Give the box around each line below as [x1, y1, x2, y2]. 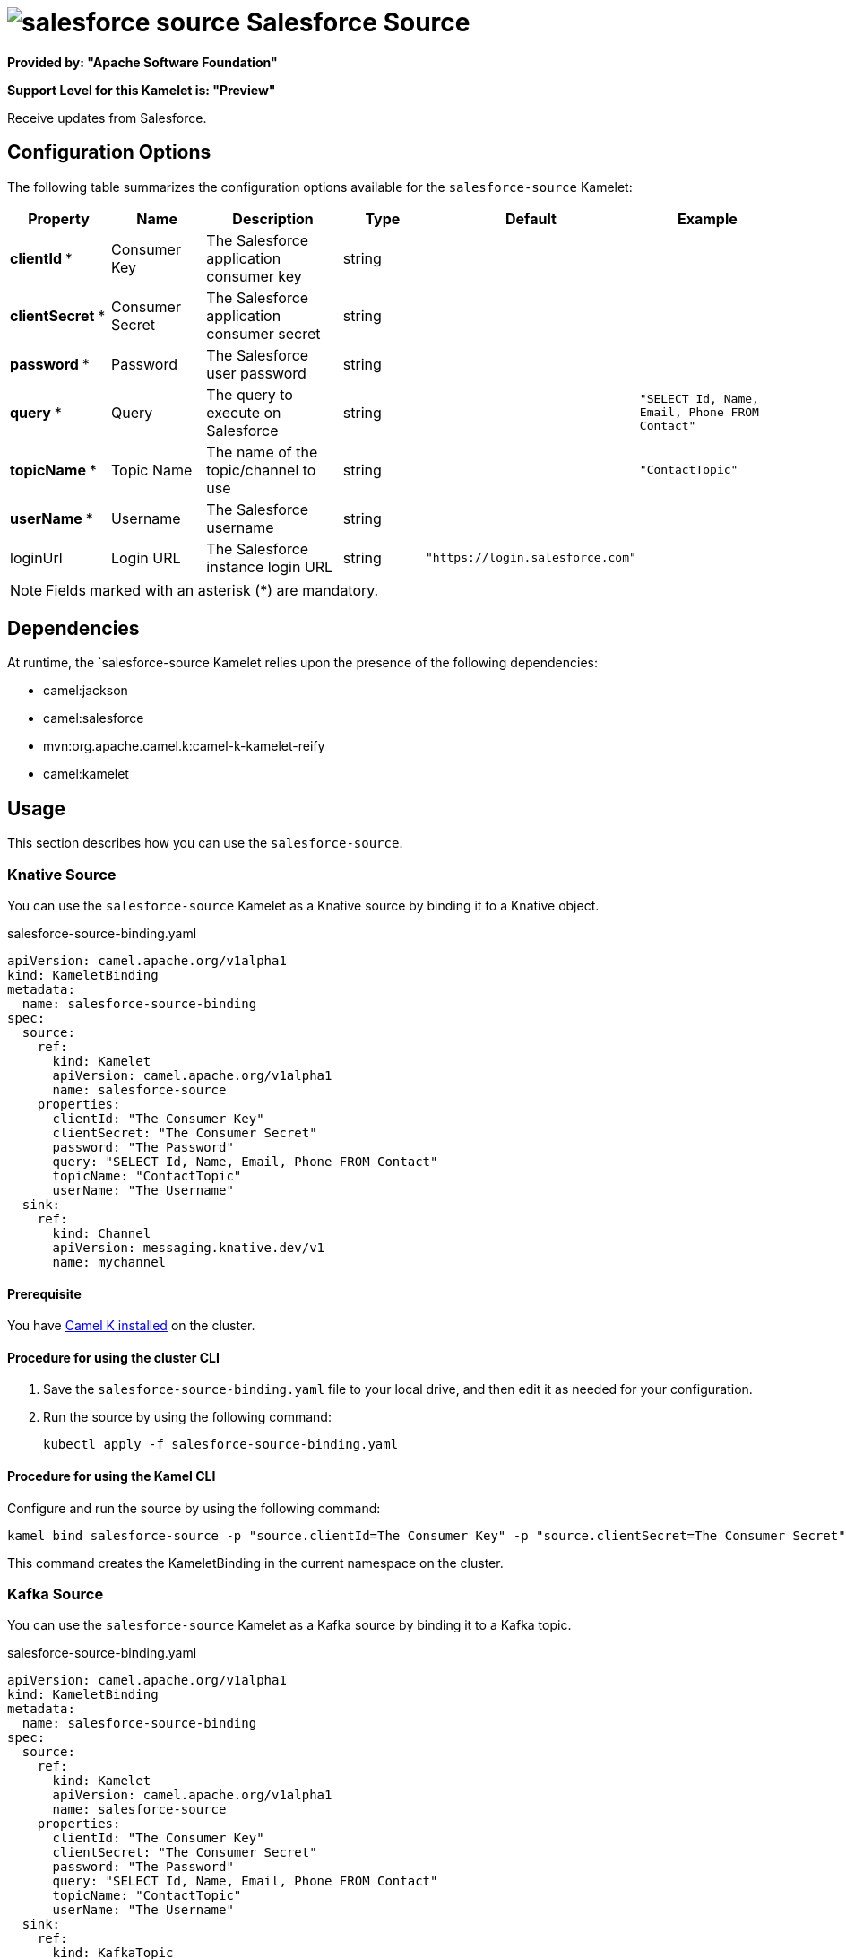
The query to [206, 385, 293, 404]
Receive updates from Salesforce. [7, 109, 207, 126]
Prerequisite [7, 1285, 82, 1302]
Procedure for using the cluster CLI [7, 1349, 220, 1365]
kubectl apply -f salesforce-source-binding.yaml [43, 1437, 399, 1452]
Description [232, 209, 314, 228]
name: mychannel [52, 1255, 167, 1270]
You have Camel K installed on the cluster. [7, 1318, 255, 1334]
